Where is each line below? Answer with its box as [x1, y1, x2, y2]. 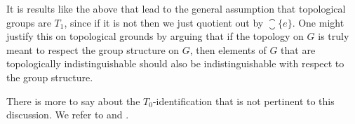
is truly [318, 29, 349, 43]
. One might [292, 15, 344, 29]
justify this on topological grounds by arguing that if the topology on [6, 29, 304, 43]
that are [281, 42, 316, 57]
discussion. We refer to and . [6, 107, 129, 122]
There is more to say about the [6, 93, 140, 108]
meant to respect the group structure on [6, 42, 180, 57]
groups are [6, 15, 51, 29]
